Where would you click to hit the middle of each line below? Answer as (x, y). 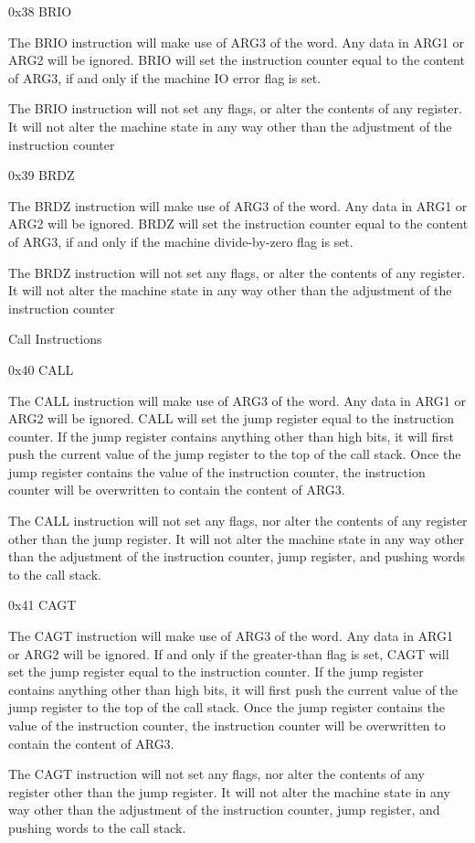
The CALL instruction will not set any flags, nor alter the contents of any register (238, 521)
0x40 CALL (41, 369)
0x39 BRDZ (42, 175)
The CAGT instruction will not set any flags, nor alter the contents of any (216, 774)
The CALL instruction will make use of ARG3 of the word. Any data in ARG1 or (237, 400)
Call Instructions (55, 339)
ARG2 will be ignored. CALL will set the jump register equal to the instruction (231, 418)
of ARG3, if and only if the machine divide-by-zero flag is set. (181, 241)
